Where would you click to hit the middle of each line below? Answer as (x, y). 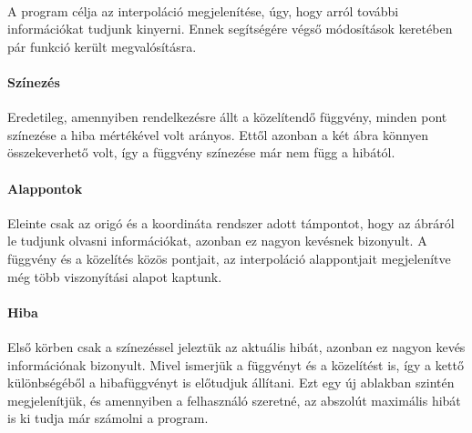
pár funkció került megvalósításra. (102, 46)
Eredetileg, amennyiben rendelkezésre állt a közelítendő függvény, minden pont (227, 117)
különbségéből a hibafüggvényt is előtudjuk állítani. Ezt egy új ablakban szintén (231, 383)
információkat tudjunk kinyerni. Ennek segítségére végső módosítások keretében (230, 29)
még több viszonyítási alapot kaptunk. (115, 276)
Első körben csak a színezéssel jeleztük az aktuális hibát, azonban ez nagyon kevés (236, 346)
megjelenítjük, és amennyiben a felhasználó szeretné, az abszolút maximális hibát (234, 400)
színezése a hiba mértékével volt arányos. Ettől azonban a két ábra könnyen (218, 134)
